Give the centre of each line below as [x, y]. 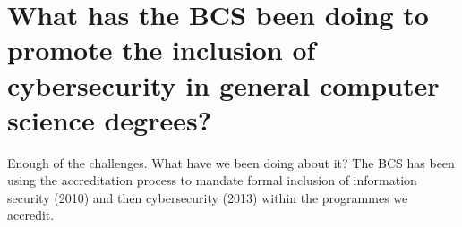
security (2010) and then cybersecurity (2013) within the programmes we [208, 197]
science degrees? [109, 119]
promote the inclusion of [162, 50]
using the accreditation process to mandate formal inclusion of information [212, 180]
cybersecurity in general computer [223, 84]
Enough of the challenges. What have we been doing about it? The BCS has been [231, 162]
